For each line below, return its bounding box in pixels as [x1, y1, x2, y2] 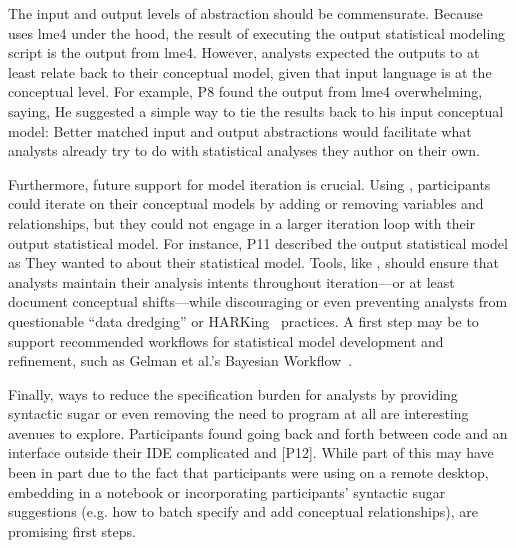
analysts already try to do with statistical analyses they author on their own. [8, 140, 480, 161]
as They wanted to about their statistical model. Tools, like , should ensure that [8, 252, 499, 273]
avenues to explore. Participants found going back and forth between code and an [8, 422, 508, 443]
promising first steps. [8, 520, 136, 541]
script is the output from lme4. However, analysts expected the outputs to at [8, 42, 480, 63]
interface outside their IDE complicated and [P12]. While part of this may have [8, 442, 494, 463]
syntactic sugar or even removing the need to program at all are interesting [8, 403, 469, 424]
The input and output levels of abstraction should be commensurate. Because [8, 3, 483, 23]
